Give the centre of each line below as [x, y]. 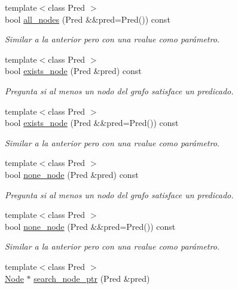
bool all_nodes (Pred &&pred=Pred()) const [88, 19]
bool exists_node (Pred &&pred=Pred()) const [92, 123]
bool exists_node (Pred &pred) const [73, 71]
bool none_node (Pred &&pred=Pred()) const [90, 226]
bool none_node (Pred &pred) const [72, 174]
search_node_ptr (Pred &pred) [92, 278]
